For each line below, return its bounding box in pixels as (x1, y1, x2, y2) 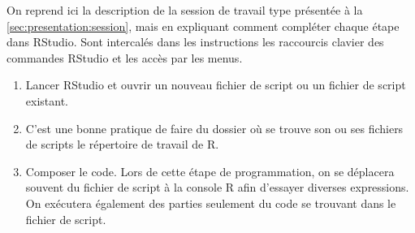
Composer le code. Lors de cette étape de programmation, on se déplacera (25, 162, 395, 179)
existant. (25, 92, 68, 109)
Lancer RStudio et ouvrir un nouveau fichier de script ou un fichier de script (25, 76, 406, 93)
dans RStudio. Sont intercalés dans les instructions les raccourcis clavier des (6, 33, 384, 50)
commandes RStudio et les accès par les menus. (6, 49, 243, 66)
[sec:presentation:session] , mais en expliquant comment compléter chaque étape (6, 17, 400, 34)
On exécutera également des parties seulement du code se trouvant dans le (25, 194, 396, 211)
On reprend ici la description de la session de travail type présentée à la (6, 2, 363, 18)
